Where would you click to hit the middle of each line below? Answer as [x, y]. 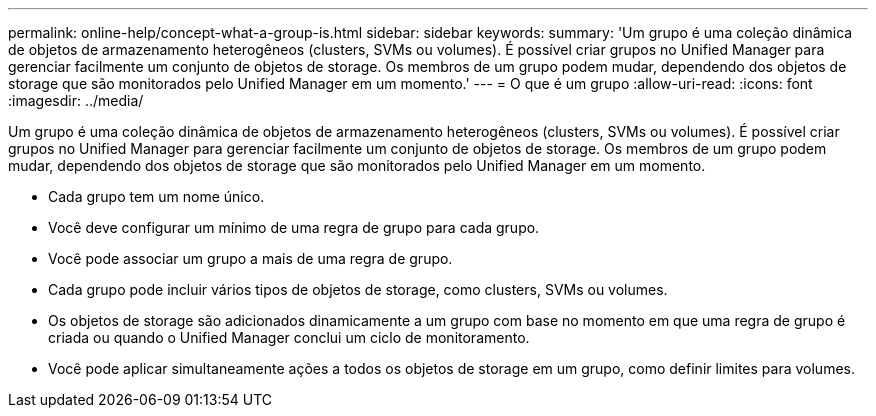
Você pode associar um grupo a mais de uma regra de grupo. [250, 258]
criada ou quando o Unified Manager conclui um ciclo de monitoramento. [289, 337]
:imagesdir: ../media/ [76, 100]
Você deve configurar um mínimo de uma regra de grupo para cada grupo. [294, 227]
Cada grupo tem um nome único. [156, 196]
